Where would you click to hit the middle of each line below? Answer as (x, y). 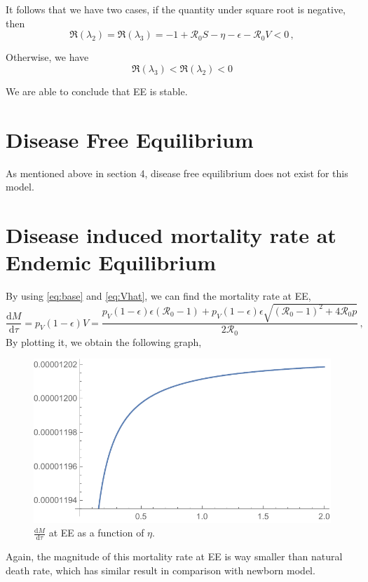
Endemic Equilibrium (111, 262)
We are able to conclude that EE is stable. (97, 91)
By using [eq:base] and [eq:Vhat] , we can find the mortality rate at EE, (158, 296)
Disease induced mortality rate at (171, 234)
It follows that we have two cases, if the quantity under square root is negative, (176, 9)
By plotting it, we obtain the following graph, (104, 341)
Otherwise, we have (47, 57)
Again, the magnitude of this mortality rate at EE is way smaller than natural (174, 556)
